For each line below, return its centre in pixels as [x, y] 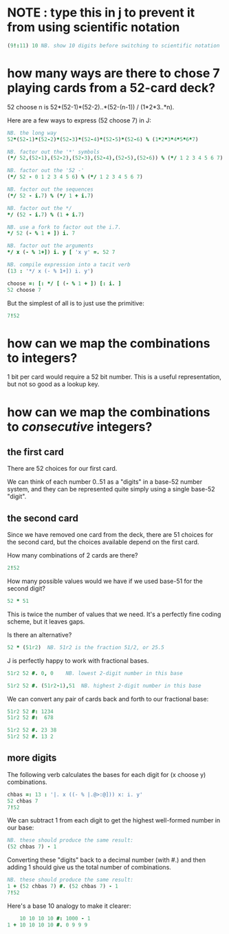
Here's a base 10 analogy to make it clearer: [69, 906]
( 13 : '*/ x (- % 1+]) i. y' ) [51, 271]
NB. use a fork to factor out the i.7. [64, 227]
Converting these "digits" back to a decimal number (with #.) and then [107, 860]
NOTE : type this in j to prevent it [101, 13]
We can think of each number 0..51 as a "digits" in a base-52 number [105, 482]
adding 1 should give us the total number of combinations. [89, 867]
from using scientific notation [94, 27]
